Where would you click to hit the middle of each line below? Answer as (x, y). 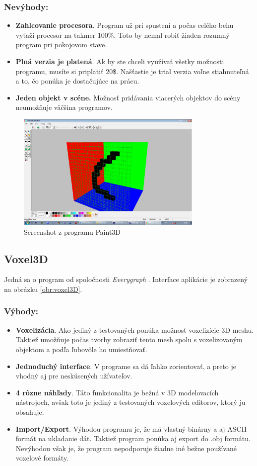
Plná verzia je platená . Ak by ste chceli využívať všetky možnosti (120, 61)
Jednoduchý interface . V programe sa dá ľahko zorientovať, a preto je (126, 366)
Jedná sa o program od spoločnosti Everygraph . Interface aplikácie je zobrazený (126, 279)
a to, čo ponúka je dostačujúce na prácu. (77, 81)
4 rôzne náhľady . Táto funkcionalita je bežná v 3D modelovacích (117, 392)
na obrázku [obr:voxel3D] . (43, 289)
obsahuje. (30, 412)
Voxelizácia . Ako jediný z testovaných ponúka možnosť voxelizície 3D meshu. (135, 329)
